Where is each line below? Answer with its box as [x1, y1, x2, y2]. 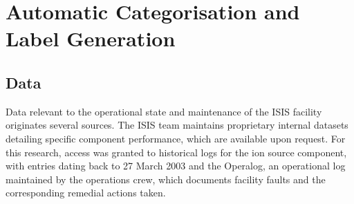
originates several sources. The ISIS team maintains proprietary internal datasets [6, 118, 348, 132]
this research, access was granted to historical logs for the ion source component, [6, 145, 347, 159]
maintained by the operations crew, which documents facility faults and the [6, 171, 326, 186]
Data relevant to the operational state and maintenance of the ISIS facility [6, 104, 322, 118]
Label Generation [6, 24, 176, 53]
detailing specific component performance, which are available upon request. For [6, 131, 346, 145]
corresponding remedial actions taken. [6, 185, 166, 200]
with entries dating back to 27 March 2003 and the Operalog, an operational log [6, 158, 346, 173]
